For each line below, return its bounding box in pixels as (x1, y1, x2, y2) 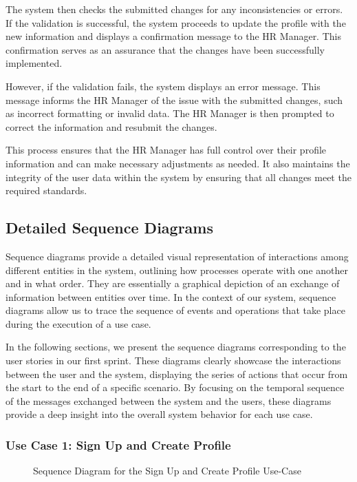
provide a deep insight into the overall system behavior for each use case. (6, 407, 313, 421)
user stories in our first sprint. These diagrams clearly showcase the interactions (6, 353, 341, 368)
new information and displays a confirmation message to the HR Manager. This (6, 29, 341, 43)
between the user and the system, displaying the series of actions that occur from (6, 366, 348, 381)
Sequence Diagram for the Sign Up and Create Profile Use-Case (33, 463, 301, 478)
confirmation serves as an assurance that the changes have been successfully (6, 42, 325, 56)
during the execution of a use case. (6, 316, 151, 331)
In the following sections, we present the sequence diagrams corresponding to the (6, 339, 346, 354)
